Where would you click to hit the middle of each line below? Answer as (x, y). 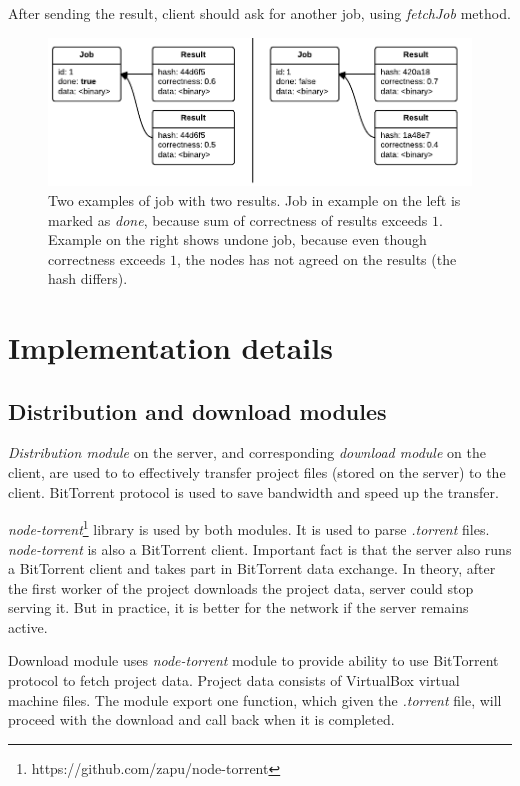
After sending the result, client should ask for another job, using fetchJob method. (259, 13)
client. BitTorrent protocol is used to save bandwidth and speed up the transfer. (253, 491)
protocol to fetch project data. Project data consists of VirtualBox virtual (234, 680)
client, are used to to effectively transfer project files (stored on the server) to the (257, 472)
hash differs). (88, 278)
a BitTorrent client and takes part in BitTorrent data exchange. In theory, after (252, 568)
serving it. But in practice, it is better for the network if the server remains (238, 607)
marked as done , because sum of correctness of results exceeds (238, 219)
